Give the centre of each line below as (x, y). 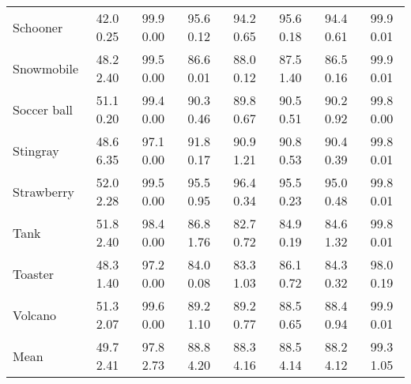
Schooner (38, 27)
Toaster (34, 273)
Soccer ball (43, 109)
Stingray (36, 150)
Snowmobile (46, 68)
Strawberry (43, 191)
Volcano (35, 314)
